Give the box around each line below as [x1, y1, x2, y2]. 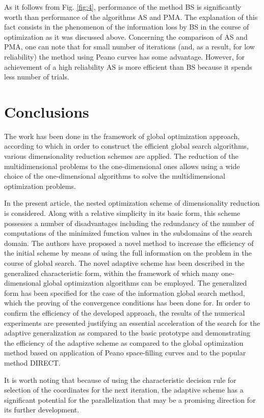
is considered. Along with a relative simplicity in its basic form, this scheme [4, 208, 241, 218]
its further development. [4, 404, 80, 415]
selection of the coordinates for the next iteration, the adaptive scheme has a [4, 384, 244, 395]
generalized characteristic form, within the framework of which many [4, 267, 219, 278]
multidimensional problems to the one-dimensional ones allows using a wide [4, 160, 240, 171]
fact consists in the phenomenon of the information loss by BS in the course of [4, 21, 249, 32]
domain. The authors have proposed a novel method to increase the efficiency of [4, 237, 254, 248]
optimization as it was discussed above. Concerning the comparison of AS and [4, 31, 248, 42]
